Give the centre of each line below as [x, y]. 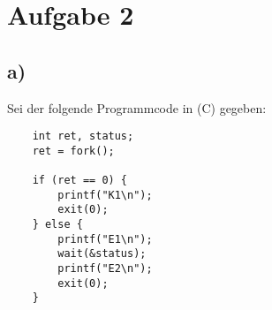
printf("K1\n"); [105, 195]
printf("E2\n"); [105, 269]
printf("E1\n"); [105, 239]
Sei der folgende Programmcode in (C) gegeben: [137, 107]
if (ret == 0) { [80, 181]
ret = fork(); [73, 151]
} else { [57, 225]
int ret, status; [83, 136]
